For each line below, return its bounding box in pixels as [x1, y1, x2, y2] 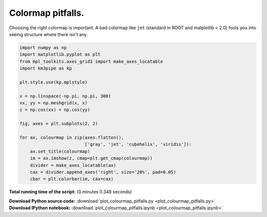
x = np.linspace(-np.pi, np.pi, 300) [19, 93, 111, 99]
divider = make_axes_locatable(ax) [30, 162, 116, 168]
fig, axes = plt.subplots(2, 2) [19, 121, 98, 127]
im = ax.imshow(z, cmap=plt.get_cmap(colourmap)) [30, 156, 153, 161]
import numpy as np [19, 44, 67, 50]
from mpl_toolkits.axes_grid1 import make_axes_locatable [19, 58, 163, 64]
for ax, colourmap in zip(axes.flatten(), [19, 135, 124, 140]
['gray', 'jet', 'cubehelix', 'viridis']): [85, 141, 192, 147]
